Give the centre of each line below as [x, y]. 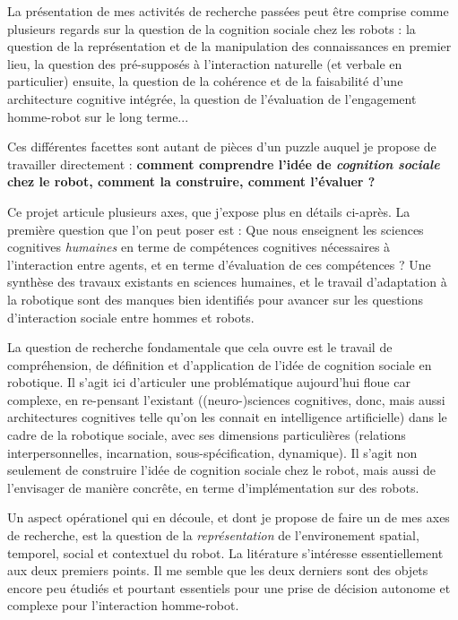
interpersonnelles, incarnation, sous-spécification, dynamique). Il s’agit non [212, 452]
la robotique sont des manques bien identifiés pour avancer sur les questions [215, 299]
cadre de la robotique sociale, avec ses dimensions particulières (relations [207, 435]
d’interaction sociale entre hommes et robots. [131, 317]
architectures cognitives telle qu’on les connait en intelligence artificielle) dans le [227, 417]
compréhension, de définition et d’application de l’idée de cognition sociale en [220, 364]
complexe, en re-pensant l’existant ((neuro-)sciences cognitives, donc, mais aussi [226, 399]
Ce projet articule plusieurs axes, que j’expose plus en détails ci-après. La [209, 211]
